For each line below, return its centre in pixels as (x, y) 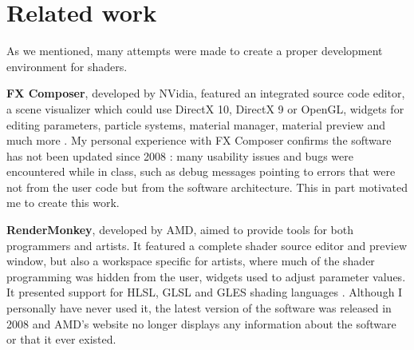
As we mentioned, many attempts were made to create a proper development (195, 51)
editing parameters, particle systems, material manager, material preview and (196, 124)
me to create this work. (63, 203)
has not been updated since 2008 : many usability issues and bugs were (180, 155)
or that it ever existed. (61, 339)
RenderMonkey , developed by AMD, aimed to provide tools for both (180, 230)
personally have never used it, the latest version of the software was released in (199, 308)
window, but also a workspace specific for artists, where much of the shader (191, 261)
